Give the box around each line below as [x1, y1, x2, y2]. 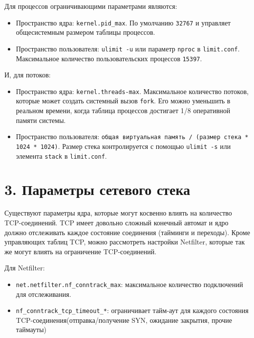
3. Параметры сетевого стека [4, 179, 190, 199]
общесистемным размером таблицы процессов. [16, 27, 155, 37]
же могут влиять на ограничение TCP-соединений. [4, 246, 157, 256]
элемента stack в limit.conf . [16, 150, 107, 161]
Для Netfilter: [4, 263, 45, 273]
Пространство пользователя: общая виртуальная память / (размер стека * [16, 131, 249, 142]
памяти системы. [16, 115, 66, 125]
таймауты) [16, 324, 47, 335]
